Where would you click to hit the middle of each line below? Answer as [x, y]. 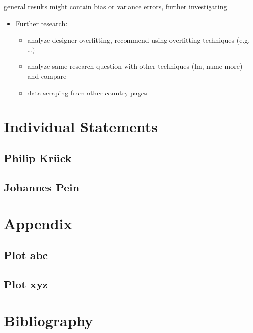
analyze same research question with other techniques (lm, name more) [135, 66]
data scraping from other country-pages [87, 92]
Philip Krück [38, 158]
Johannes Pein [42, 187]
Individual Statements [81, 126]
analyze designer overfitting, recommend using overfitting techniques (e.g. [139, 40]
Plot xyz [26, 284]
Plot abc [26, 255]
